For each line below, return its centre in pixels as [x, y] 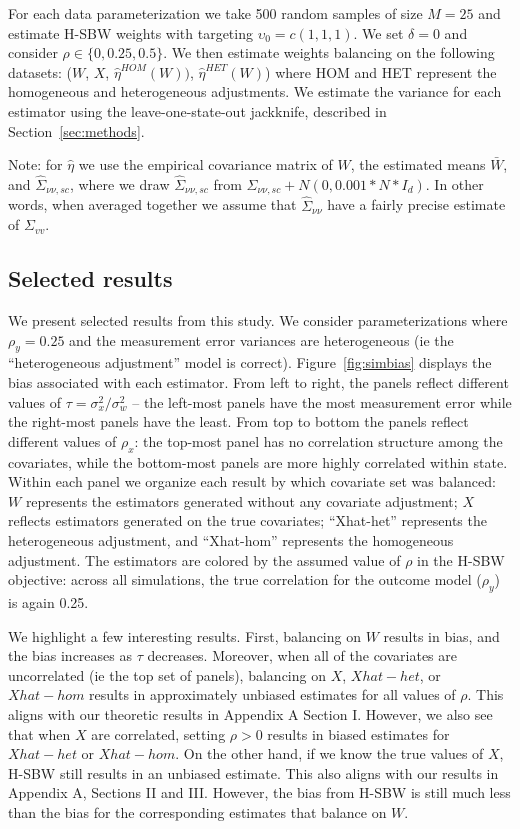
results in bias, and [441, 635]
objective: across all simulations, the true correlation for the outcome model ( [245, 579]
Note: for [35, 164]
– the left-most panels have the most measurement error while [322, 401]
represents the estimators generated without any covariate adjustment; [241, 500]
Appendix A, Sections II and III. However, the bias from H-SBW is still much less [259, 792]
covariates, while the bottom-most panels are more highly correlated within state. [258, 461]
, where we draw [119, 183]
